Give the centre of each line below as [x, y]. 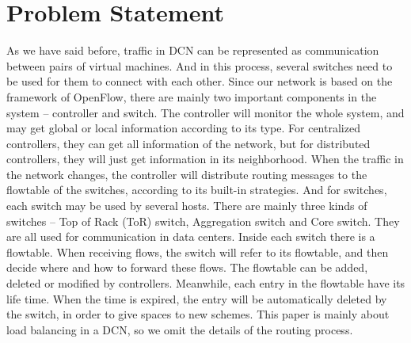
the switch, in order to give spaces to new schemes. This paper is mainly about [198, 314]
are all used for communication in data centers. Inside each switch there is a [191, 236]
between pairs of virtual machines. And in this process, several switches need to [200, 65]
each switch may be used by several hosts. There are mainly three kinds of [187, 206]
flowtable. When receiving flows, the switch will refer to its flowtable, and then [198, 252]
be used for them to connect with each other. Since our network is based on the [200, 81]
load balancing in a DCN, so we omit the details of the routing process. [180, 329]
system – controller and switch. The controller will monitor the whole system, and [205, 112]
